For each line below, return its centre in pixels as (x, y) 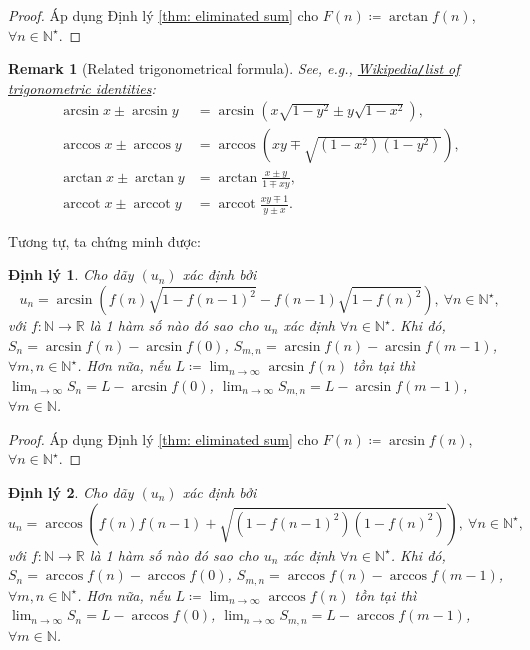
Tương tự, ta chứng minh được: (104, 240)
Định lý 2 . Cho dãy (71, 491)
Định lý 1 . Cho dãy (71, 274)
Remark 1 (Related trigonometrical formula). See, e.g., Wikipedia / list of (234, 68)
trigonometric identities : (82, 87)
